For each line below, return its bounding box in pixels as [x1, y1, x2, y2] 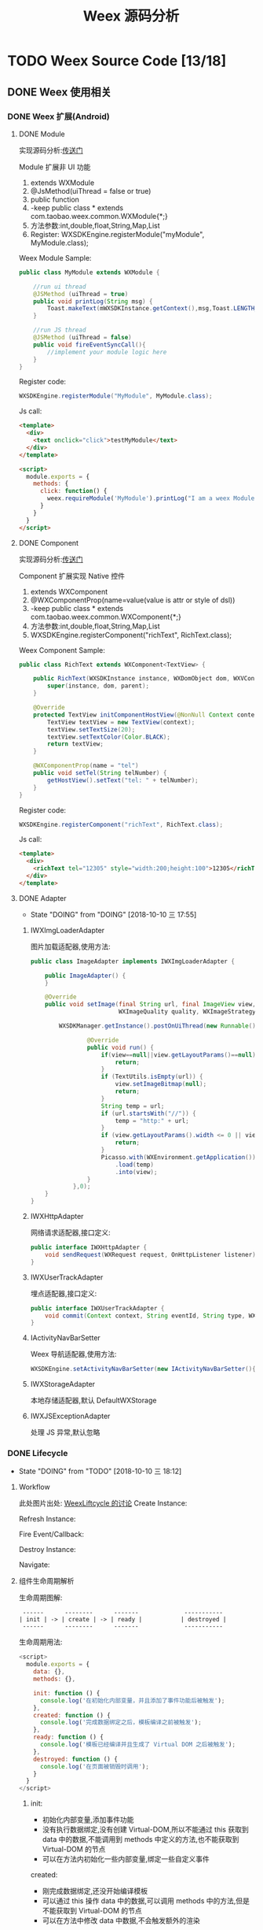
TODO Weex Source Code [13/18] [7, 52, 227, 70]
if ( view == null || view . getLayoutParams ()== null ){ [100, 1050, 260, 1059]
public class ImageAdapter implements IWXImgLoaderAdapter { [30, 958, 235, 965]
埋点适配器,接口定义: [30, 1288, 97, 1298]
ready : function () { [33, 1733, 104, 1741]
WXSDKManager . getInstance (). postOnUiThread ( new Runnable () [58, 1022, 256, 1030]
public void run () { [86, 1043, 155, 1051]
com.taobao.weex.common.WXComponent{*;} [30, 612, 181, 621]
